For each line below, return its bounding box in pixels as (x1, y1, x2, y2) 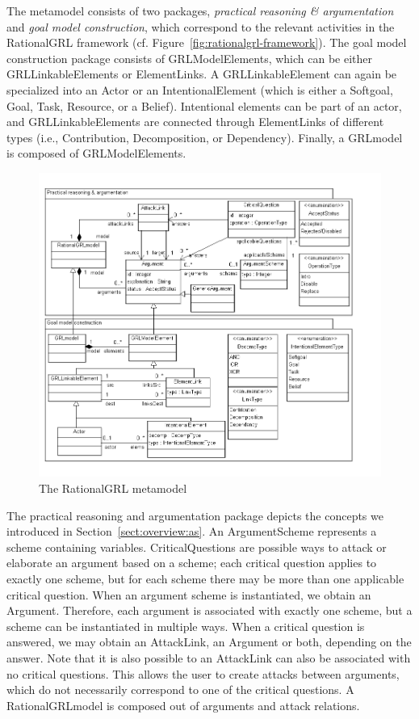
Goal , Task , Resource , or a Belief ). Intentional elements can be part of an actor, (6, 97, 402, 114)
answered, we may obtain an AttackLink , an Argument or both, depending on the (6, 633, 412, 650)
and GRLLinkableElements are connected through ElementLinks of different (6, 113, 384, 130)
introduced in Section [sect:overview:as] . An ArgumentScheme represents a (6, 523, 377, 540)
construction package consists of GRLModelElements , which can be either (6, 49, 373, 66)
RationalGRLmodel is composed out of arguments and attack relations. (6, 696, 360, 713)
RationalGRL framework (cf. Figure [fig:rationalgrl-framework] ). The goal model (6, 34, 407, 51)
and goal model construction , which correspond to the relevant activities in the (6, 18, 395, 35)
